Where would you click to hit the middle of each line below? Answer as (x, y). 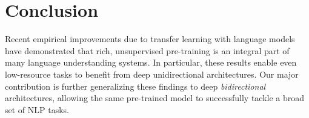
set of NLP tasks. (37, 109)
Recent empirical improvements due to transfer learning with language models (150, 39)
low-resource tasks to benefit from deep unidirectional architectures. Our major (152, 74)
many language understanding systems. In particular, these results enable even (151, 62)
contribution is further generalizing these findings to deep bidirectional (135, 86)
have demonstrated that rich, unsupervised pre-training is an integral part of (147, 50)
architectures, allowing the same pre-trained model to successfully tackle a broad (155, 98)
